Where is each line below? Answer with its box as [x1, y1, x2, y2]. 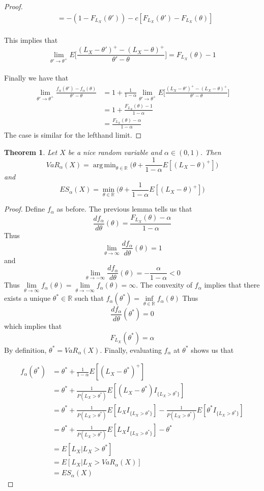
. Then [200, 146, 221, 157]
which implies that [4, 321, 62, 331]
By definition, [4, 344, 47, 355]
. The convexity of [136, 279, 193, 290]
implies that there [204, 279, 260, 290]
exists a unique [4, 293, 51, 303]
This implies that [4, 35, 58, 45]
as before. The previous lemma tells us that [56, 203, 192, 214]
